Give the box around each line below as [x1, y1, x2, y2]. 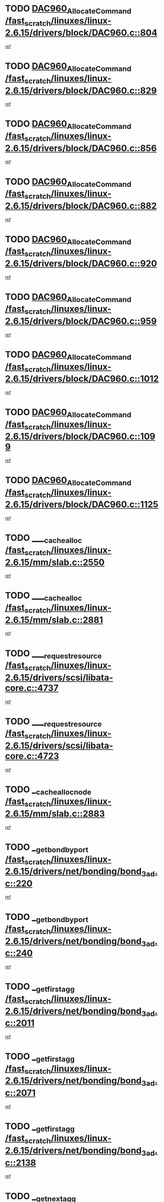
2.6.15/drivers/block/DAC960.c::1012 [5, 373, 159, 384]
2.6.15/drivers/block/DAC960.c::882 [5, 200, 157, 211]
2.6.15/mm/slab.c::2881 [5, 614, 103, 625]
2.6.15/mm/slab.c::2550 [5, 557, 105, 568]
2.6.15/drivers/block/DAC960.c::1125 [5, 499, 159, 510]
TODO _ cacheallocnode [5, 784, 92, 797]
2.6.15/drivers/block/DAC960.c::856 [5, 143, 157, 153]
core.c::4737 [5, 682, 59, 693]
